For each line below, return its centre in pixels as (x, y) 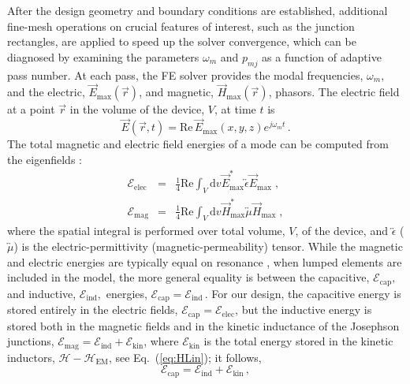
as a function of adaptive (322, 56)
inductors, (31, 357)
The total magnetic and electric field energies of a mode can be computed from (198, 144)
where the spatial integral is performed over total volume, (146, 231)
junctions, (31, 341)
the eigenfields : (45, 159)
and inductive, (42, 293)
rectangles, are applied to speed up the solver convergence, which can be (182, 41)
